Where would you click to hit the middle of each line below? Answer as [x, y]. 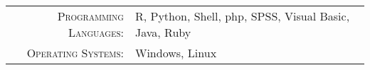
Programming [90, 16]
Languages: [96, 32]
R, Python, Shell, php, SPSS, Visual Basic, [242, 16]
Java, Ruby [163, 32]
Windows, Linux [176, 53]
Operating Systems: [75, 53]
